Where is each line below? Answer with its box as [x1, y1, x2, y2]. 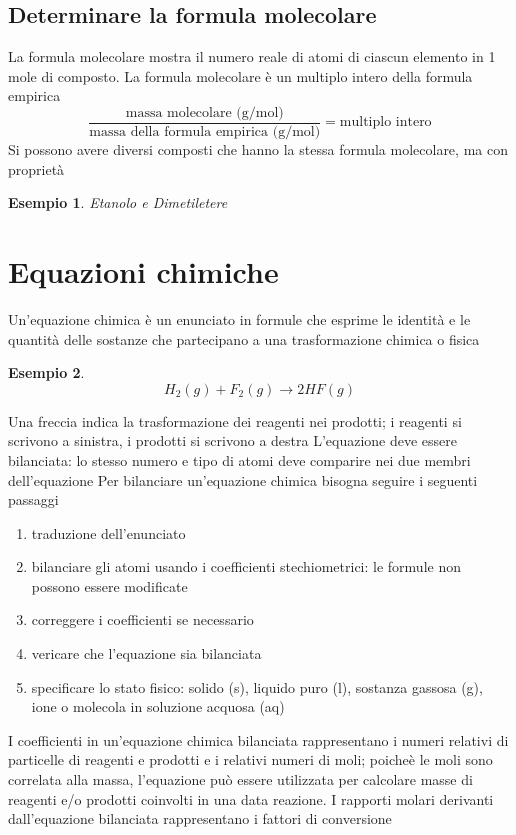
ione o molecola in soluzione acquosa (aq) [31, 696, 285, 717]
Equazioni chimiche [8, 251, 279, 292]
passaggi [8, 489, 59, 510]
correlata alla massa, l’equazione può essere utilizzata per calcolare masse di [8, 769, 473, 790]
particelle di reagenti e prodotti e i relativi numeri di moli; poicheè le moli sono [8, 749, 493, 770]
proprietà [8, 158, 65, 179]
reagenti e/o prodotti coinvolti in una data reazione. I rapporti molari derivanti [8, 788, 494, 809]
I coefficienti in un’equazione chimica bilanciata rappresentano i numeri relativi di [8, 729, 509, 750]
